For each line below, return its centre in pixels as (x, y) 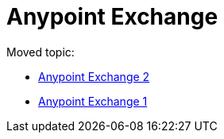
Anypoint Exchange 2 (94, 76)
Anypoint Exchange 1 (93, 101)
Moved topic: (41, 52)
